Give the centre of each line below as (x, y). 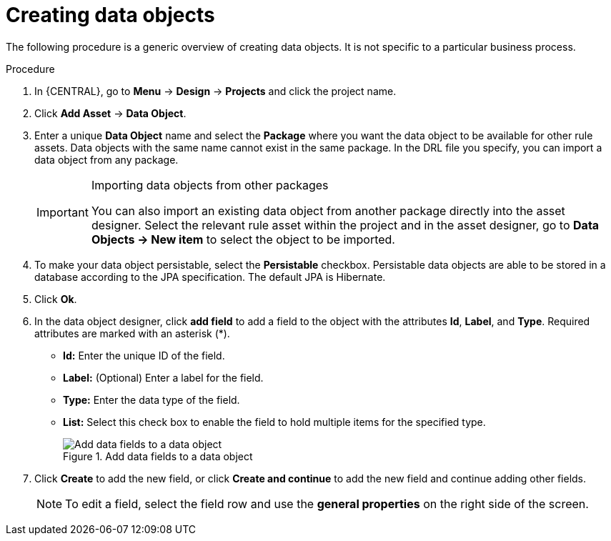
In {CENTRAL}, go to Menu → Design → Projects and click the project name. (215, 91)
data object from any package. (106, 159)
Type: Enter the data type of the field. (151, 399)
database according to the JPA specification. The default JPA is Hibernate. (210, 277)
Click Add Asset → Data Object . (110, 113)
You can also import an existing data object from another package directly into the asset (328, 210)
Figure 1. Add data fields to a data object (158, 456)
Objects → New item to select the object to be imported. (243, 239)
